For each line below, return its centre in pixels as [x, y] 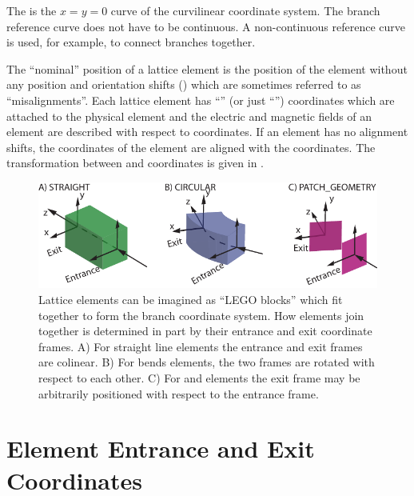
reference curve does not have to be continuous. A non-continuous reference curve [206, 26]
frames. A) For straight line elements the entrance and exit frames [201, 346]
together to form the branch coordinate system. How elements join [201, 315]
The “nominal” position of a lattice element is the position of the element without [207, 68]
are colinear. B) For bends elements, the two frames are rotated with [207, 362]
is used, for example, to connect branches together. [131, 42]
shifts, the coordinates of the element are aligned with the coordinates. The [191, 147]
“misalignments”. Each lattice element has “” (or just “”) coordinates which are [201, 100]
